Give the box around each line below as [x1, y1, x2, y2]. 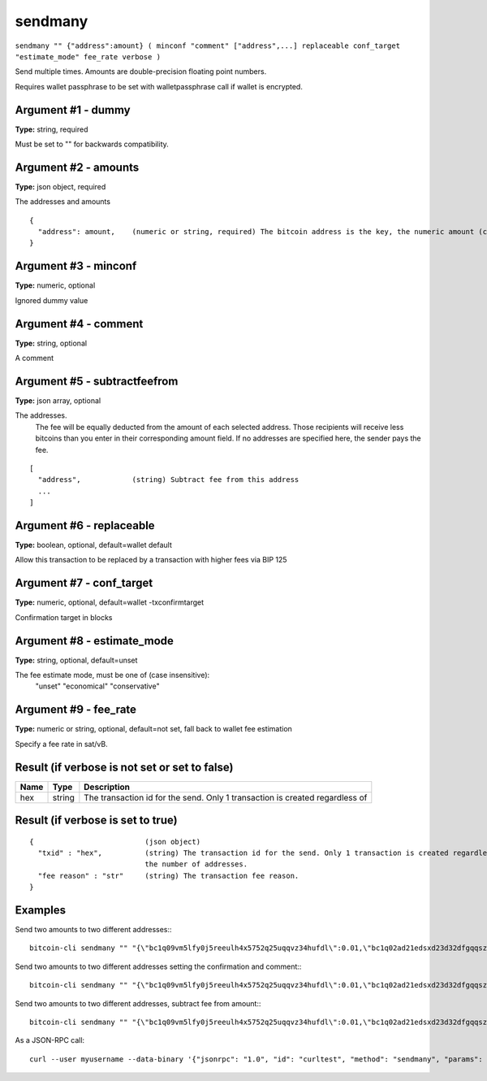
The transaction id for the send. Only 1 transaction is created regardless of [84, 792, 368, 803]
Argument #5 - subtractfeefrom [15, 374, 179, 388]
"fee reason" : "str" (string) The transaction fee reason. [37, 870, 300, 880]
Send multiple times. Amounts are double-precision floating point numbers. [15, 67, 267, 76]
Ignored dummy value [15, 295, 88, 305]
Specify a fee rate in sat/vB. [15, 739, 109, 749]
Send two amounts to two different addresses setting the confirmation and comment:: [15, 962, 302, 971]
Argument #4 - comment [15, 317, 144, 331]
